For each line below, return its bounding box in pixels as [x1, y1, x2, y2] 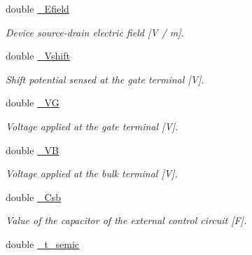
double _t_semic [6, 236, 80, 251]
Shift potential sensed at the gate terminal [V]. [6, 71, 204, 86]
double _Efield [6, 1, 69, 15]
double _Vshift [6, 48, 70, 63]
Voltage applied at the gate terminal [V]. [6, 118, 178, 133]
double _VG [6, 95, 59, 110]
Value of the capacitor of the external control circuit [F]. [6, 213, 247, 228]
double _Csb [6, 189, 62, 204]
